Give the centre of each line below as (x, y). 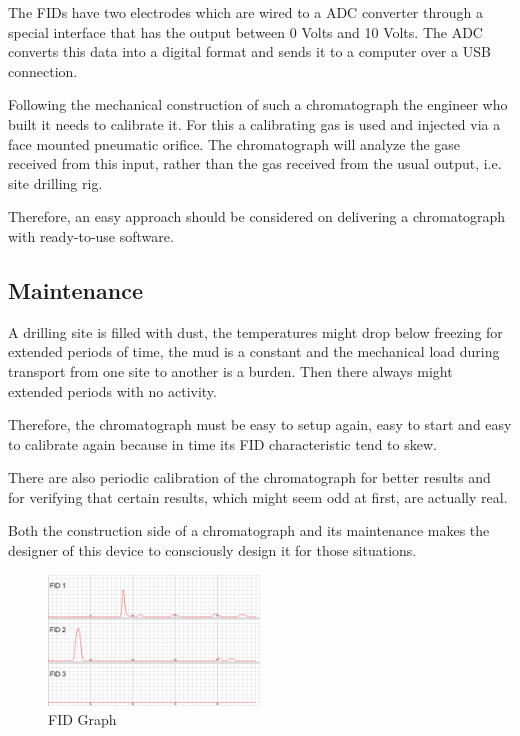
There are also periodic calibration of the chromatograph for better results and (249, 477)
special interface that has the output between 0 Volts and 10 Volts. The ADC (245, 31)
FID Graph (82, 719)
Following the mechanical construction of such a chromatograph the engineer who (258, 104)
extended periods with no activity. (112, 390)
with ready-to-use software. (91, 235)
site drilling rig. (55, 182)
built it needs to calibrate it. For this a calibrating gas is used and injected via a (254, 123)
